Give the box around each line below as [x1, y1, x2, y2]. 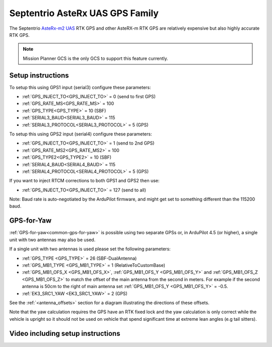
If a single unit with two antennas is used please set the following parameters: [9, 246, 171, 252]
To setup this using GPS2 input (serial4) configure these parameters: [9, 131, 152, 137]
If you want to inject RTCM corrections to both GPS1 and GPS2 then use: [9, 178, 160, 184]
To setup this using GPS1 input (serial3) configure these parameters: [9, 84, 151, 90]
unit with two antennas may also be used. [9, 237, 96, 243]
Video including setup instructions [9, 329, 120, 337]
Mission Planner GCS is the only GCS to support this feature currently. [23, 55, 168, 61]
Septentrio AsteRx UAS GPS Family [9, 8, 159, 19]
